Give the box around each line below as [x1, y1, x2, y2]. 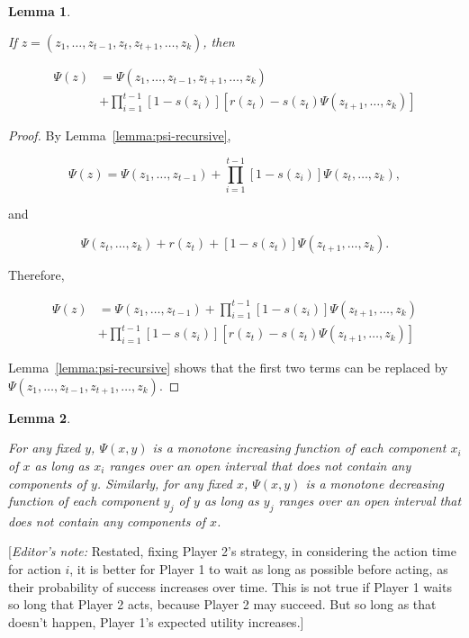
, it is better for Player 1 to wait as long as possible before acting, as [69, 560, 448, 579]
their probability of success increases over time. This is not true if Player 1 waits [8, 577, 452, 596]
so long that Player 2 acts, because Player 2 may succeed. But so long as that [8, 595, 437, 614]
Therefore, [8, 265, 65, 284]
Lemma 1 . [8, 2, 71, 20]
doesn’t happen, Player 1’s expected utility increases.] [8, 612, 304, 631]
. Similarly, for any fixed [96, 473, 232, 492]
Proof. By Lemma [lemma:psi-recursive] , [8, 126, 231, 145]
